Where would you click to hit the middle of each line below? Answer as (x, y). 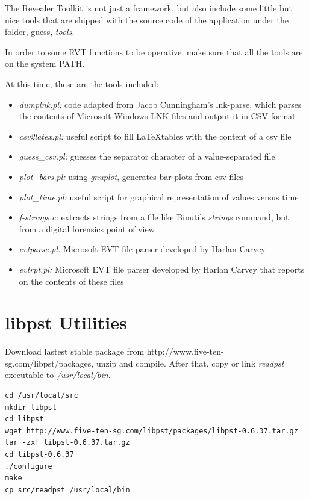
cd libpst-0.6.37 (39, 454)
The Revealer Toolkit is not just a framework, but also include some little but (148, 8)
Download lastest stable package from (75, 351)
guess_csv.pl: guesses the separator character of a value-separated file (147, 156)
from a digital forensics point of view (87, 228)
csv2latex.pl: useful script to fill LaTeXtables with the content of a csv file (155, 136)
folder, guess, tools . (40, 32)
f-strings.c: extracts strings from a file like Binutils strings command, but (154, 217)
